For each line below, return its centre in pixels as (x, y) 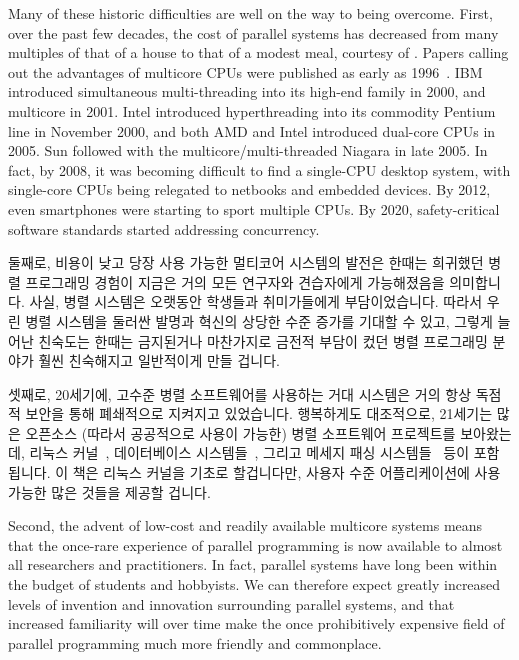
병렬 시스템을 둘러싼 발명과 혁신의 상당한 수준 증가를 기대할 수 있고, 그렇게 (259, 320)
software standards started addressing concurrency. (164, 228)
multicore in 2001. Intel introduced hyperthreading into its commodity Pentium (252, 110)
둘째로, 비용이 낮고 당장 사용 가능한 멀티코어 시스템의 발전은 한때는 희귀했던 (246, 262)
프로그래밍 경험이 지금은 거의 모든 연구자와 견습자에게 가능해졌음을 (235, 281)
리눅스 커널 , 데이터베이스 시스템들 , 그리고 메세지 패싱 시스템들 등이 (249, 452)
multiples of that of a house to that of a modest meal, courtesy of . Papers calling (258, 52)
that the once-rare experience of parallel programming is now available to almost (255, 544)
